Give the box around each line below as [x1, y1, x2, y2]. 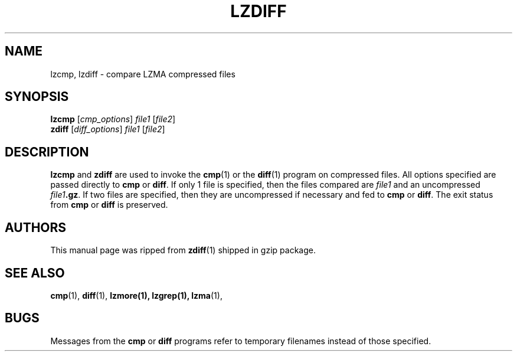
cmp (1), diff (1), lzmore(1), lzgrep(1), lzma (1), [50, 290, 222, 301]
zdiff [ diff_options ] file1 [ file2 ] [50, 124, 165, 135]
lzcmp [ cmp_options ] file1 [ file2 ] [50, 114, 176, 125]
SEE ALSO [5, 265, 65, 280]
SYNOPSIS [5, 89, 69, 104]
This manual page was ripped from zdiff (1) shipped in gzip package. [50, 245, 316, 256]
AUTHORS [5, 220, 67, 235]
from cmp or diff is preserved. [50, 200, 168, 210]
